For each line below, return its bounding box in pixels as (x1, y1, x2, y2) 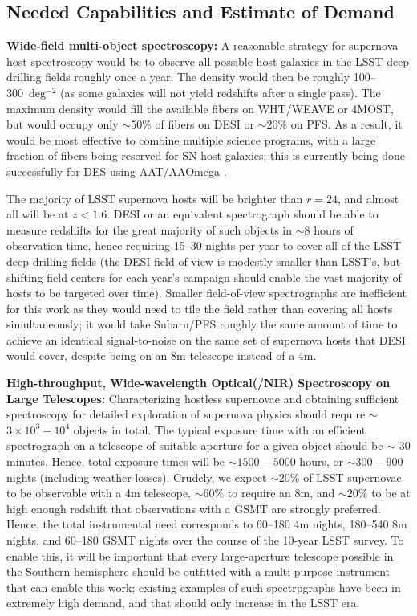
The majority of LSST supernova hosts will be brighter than (6, 190, 303, 206)
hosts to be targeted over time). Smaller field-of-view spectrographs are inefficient (6, 284, 407, 301)
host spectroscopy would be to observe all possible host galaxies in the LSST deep (6, 52, 410, 69)
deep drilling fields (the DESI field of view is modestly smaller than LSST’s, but (6, 252, 401, 269)
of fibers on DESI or (155, 116, 254, 133)
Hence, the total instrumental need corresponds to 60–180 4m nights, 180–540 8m (6, 516, 407, 532)
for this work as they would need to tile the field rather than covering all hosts (6, 300, 393, 316)
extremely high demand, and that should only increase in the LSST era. (6, 594, 360, 611)
